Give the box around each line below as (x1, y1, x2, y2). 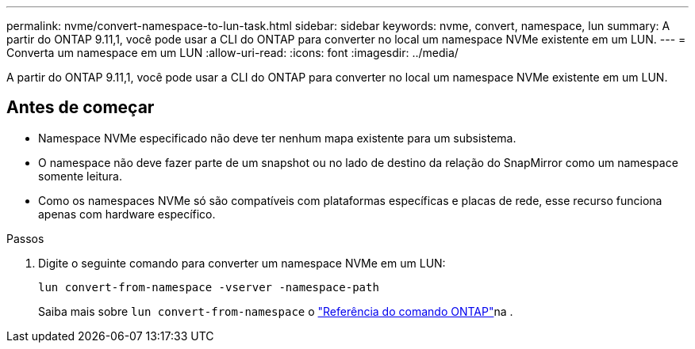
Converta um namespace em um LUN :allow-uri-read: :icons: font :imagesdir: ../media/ (6, 46, 459, 59)
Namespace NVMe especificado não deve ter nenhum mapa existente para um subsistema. (38, 131, 516, 145)
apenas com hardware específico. (38, 207, 216, 221)
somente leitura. (38, 169, 122, 183)
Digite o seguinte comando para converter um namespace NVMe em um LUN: (38, 256, 446, 270)
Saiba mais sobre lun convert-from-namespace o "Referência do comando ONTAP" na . (38, 304, 513, 318)
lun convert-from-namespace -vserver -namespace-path (38, 280, 379, 294)
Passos (6, 231, 44, 245)
